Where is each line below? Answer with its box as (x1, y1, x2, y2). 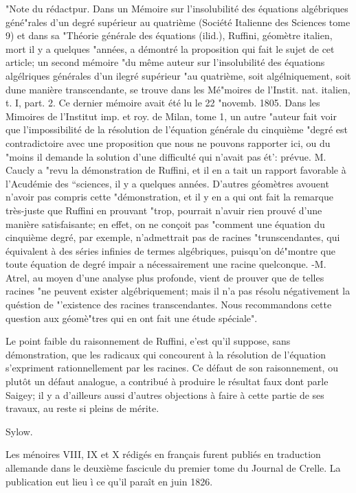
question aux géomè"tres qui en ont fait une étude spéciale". (5, 310, 258, 325)
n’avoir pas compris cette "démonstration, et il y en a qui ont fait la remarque (5, 190, 333, 204)
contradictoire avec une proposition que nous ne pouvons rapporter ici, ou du (5, 135, 331, 150)
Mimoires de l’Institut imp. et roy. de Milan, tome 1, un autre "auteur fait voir (5, 108, 337, 123)
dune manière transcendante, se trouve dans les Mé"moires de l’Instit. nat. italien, (5, 82, 351, 96)
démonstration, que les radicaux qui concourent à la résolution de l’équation (5, 347, 326, 361)
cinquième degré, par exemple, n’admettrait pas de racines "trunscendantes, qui (5, 230, 340, 244)
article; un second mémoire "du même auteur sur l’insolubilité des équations (5, 55, 325, 69)
